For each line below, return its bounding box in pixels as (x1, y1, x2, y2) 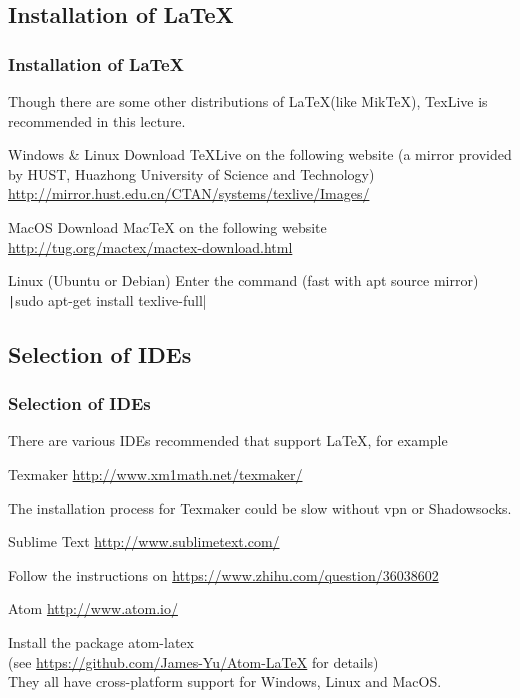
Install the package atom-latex (8, 631, 194, 652)
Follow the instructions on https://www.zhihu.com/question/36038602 (8, 564, 439, 585)
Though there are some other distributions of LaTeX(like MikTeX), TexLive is (8, 91, 488, 111)
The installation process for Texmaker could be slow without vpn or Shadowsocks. (8, 497, 512, 518)
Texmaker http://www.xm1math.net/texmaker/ (8, 464, 303, 484)
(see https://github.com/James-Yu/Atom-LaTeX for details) (8, 651, 379, 672)
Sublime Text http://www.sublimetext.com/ (8, 531, 280, 552)
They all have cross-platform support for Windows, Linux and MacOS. (8, 671, 442, 692)
